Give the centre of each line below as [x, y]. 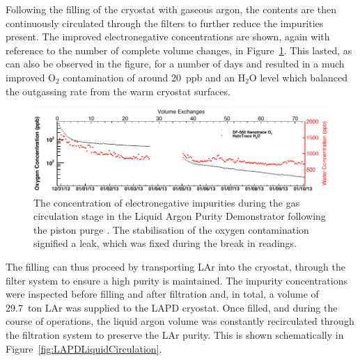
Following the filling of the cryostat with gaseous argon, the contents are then [171, 9]
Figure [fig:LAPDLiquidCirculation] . [84, 348]
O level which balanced [298, 77]
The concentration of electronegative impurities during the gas [167, 202]
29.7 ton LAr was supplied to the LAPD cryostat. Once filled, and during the [172, 307]
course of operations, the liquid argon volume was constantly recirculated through [180, 321]
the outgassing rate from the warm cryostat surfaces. [118, 91]
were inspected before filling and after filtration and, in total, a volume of [162, 294]
